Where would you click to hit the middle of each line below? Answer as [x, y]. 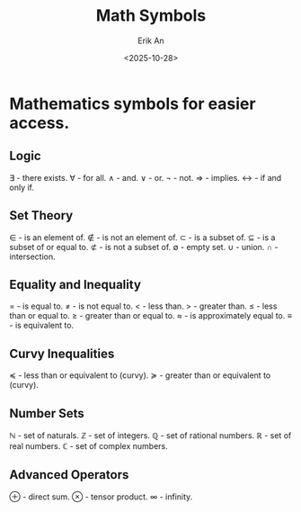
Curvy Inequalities [62, 353]
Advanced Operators [69, 475]
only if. [22, 187]
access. [40, 123]
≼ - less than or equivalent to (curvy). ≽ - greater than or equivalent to [140, 375]
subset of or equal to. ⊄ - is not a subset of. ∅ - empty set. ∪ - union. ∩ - [144, 247]
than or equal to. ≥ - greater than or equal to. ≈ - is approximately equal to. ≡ [150, 316]
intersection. [32, 256]
